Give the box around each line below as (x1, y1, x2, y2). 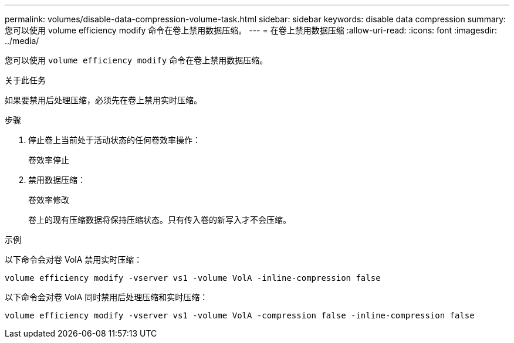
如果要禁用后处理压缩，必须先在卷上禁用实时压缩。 (5, 95, 202, 105)
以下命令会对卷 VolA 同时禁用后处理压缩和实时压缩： (5, 292, 208, 302)
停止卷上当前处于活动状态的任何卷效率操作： (28, 135, 201, 145)
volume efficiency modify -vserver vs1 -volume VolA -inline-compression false (5, 273, 381, 283)
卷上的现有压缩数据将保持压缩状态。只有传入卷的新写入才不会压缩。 (28, 215, 291, 225)
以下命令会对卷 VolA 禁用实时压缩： (5, 254, 143, 264)
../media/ (5, 36, 39, 46)
